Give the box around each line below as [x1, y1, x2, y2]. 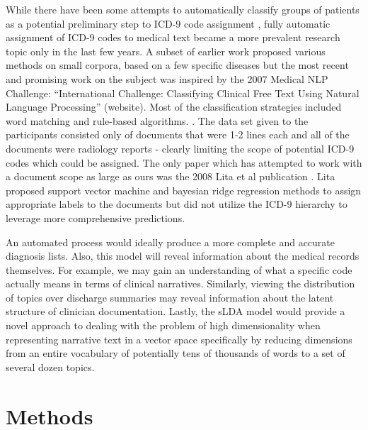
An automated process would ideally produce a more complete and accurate [6, 234, 335, 249]
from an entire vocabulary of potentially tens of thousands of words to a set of [6, 346, 345, 360]
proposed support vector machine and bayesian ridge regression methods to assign [6, 182, 362, 197]
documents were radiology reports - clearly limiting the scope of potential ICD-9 [6, 140, 355, 155]
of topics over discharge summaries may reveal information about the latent [6, 290, 334, 304]
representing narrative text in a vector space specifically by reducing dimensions [6, 331, 352, 346]
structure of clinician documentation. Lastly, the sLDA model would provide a [6, 304, 345, 319]
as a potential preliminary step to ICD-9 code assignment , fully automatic [6, 16, 330, 31]
